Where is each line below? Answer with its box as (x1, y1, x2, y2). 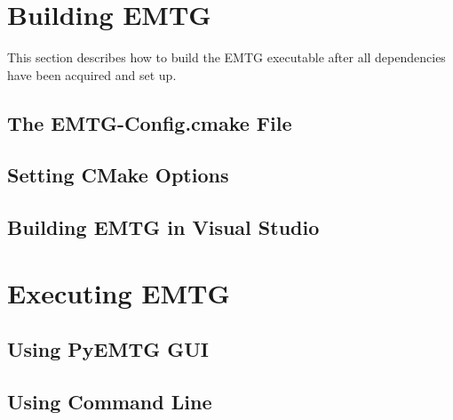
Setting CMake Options (7, 161, 229, 189)
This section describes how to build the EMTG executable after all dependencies (7, 48, 446, 67)
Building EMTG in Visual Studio (7, 214, 320, 241)
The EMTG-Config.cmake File (7, 109, 292, 136)
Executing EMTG (7, 274, 230, 311)
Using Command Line (7, 388, 212, 416)
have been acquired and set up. (7, 65, 177, 84)
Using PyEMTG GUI (7, 335, 209, 363)
